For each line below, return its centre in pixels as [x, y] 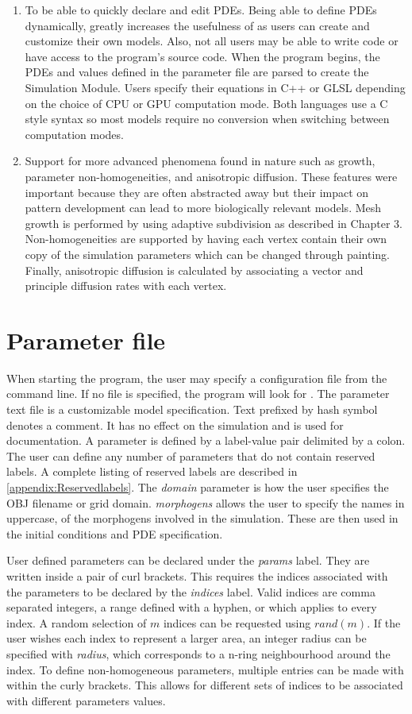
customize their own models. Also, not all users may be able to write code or [212, 41]
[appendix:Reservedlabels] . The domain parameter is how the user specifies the [198, 486]
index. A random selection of [77, 622]
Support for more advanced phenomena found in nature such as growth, [200, 161]
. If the [384, 622]
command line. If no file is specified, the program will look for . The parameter [198, 394]
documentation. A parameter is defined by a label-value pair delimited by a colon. [206, 440]
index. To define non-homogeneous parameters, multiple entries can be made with [205, 669]
